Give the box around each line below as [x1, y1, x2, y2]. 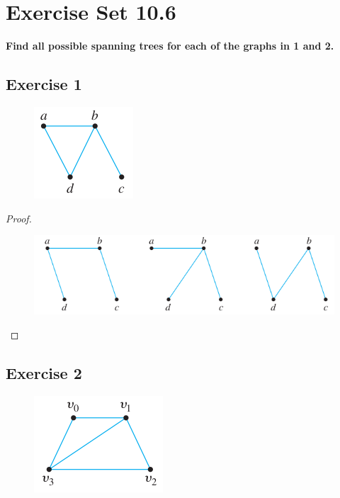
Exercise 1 [6, 73, 82, 95]
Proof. [6, 210, 32, 225]
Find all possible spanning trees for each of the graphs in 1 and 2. [6, 38, 334, 53]
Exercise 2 [6, 362, 82, 384]
